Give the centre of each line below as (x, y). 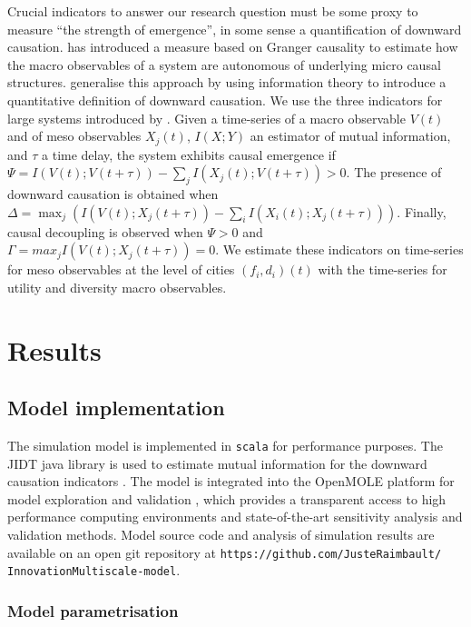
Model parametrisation (93, 610)
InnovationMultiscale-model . (94, 570)
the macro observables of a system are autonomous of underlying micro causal (224, 64)
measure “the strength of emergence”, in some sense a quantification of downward (235, 29)
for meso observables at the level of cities (121, 269)
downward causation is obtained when (113, 194)
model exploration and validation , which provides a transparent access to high (227, 498)
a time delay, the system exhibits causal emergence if (189, 154)
